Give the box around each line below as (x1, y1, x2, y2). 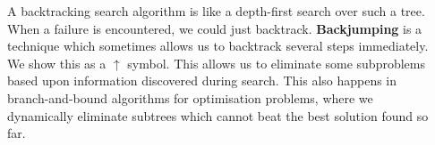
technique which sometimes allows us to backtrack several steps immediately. (7, 36, 429, 55)
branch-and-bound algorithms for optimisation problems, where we (7, 88, 373, 107)
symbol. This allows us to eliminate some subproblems (127, 53, 425, 72)
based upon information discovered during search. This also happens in (7, 71, 397, 90)
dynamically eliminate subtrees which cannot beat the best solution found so (7, 106, 429, 125)
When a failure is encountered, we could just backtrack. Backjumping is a (7, 19, 422, 37)
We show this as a (7, 53, 107, 72)
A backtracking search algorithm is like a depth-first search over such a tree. (7, 2, 425, 20)
